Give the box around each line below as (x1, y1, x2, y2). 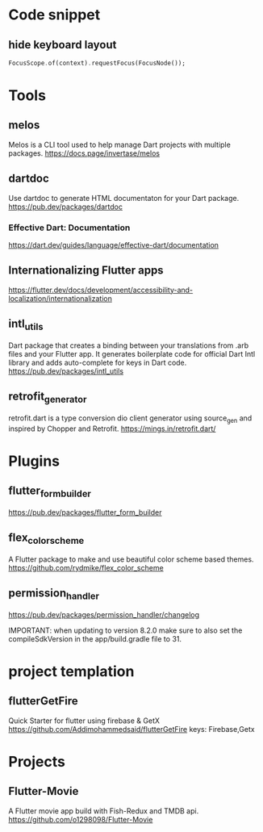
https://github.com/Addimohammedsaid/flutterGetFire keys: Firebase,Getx (8, 724, 256, 734)
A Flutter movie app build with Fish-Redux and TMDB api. (8, 805, 199, 816)
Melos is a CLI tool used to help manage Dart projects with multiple (8, 140, 232, 149)
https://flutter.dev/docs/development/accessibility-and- (8, 285, 194, 295)
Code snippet (8, 6, 101, 24)
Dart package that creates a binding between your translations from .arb (8, 341, 249, 350)
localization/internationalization (8, 293, 113, 303)
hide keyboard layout (8, 38, 117, 52)
